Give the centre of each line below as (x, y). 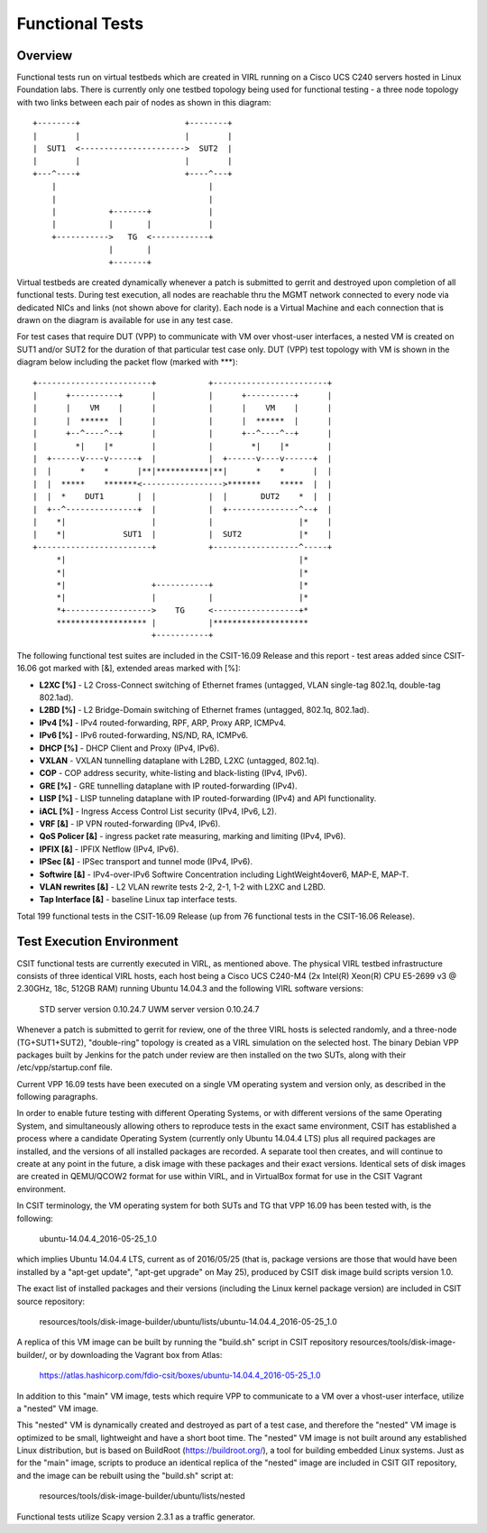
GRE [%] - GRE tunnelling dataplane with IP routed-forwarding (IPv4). (168, 786)
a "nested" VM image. (58, 1408)
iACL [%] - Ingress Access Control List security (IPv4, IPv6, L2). (158, 811)
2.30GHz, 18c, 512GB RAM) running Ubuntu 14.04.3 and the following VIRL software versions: (190, 989)
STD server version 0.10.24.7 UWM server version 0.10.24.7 (149, 1009)
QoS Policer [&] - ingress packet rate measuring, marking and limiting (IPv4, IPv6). (193, 836)
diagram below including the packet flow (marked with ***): (127, 362)
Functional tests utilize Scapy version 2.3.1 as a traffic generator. (136, 1517)
